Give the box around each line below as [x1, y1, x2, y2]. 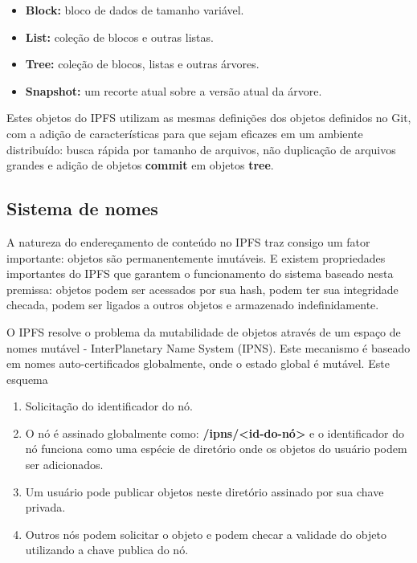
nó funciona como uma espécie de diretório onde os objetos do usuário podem [25, 440, 407, 457]
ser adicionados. [25, 456, 104, 473]
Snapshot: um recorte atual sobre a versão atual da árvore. [25, 82, 322, 99]
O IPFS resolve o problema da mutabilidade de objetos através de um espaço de [6, 323, 401, 340]
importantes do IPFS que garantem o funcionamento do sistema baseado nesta [6, 265, 394, 282]
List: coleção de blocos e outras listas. [25, 28, 214, 45]
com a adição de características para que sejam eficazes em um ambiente [6, 124, 363, 141]
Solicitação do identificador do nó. [25, 398, 193, 414]
